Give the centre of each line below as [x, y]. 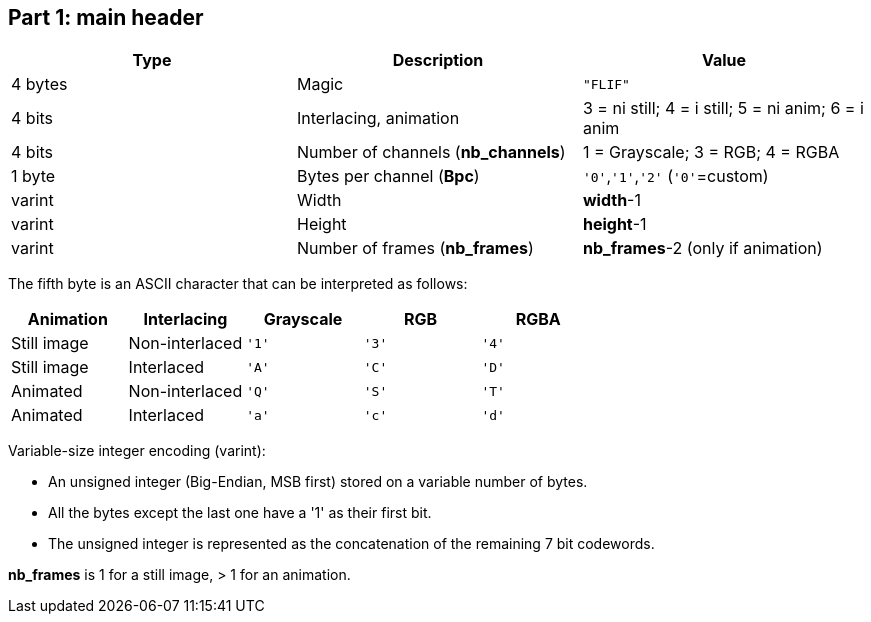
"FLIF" [606, 84]
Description [438, 60]
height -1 [614, 224]
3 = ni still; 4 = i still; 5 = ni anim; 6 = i [723, 108]
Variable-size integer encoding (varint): [137, 451]
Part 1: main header [106, 17]
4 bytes [39, 84]
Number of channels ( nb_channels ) [431, 152]
